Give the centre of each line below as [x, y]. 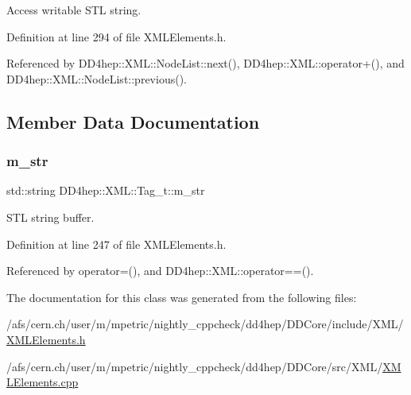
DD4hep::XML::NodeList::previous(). [97, 78]
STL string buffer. [50, 217]
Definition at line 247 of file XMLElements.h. [116, 244]
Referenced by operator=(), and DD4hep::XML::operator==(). [160, 271]
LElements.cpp [43, 382]
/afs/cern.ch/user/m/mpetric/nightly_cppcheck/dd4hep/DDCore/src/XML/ [195, 366]
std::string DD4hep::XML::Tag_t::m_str [106, 190]
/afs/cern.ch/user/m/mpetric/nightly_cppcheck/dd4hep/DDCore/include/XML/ [205, 324]
